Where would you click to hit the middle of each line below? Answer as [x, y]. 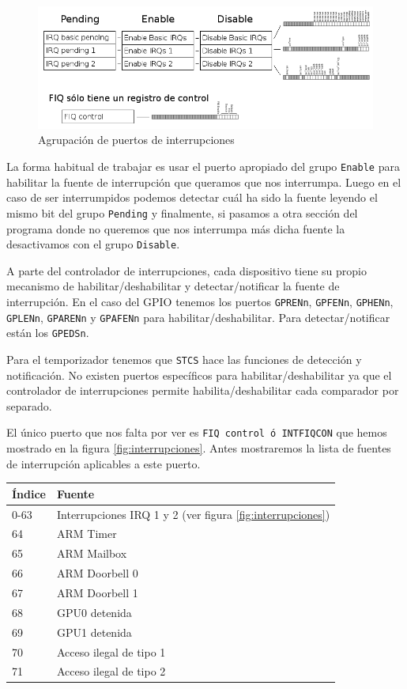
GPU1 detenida [94, 632]
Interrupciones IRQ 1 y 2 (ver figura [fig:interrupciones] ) [194, 514]
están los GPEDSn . [48, 333]
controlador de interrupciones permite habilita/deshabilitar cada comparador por [203, 390]
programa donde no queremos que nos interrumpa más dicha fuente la [176, 228]
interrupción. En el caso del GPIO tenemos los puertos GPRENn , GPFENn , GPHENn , [200, 302]
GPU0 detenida [94, 612]
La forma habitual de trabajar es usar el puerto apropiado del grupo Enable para [203, 167]
